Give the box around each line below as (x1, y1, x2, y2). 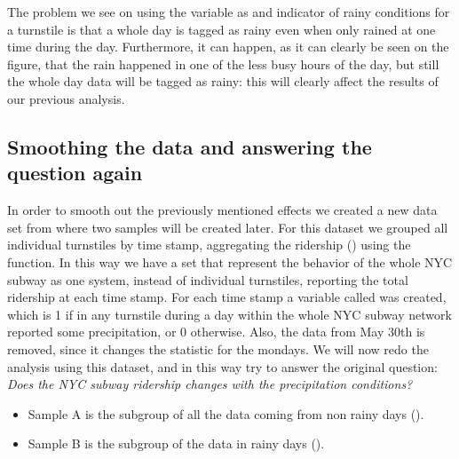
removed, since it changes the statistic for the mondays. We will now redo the (7, 339, 429, 358)
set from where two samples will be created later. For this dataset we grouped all (7, 218, 448, 236)
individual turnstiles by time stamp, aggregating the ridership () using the (7, 235, 411, 254)
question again (7, 159, 143, 186)
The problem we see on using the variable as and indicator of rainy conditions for (7, 3, 450, 20)
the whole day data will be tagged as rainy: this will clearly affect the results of (7, 72, 439, 91)
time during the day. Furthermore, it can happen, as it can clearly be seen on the (7, 37, 449, 56)
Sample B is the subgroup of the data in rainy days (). (28, 434, 325, 453)
